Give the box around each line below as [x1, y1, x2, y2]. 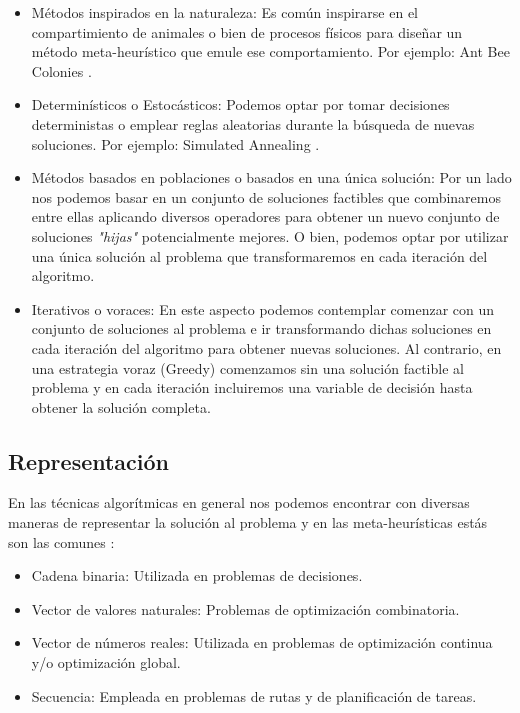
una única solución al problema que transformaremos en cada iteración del [31, 245, 488, 266]
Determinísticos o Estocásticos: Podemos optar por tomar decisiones [31, 94, 450, 115]
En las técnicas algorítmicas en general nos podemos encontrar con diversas [8, 492, 470, 513]
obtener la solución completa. [31, 396, 211, 417]
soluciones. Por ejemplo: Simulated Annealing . [31, 133, 320, 154]
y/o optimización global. [31, 652, 181, 673]
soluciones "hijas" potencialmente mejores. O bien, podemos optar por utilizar [31, 225, 509, 246]
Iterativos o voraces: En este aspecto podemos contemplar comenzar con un [31, 298, 495, 319]
